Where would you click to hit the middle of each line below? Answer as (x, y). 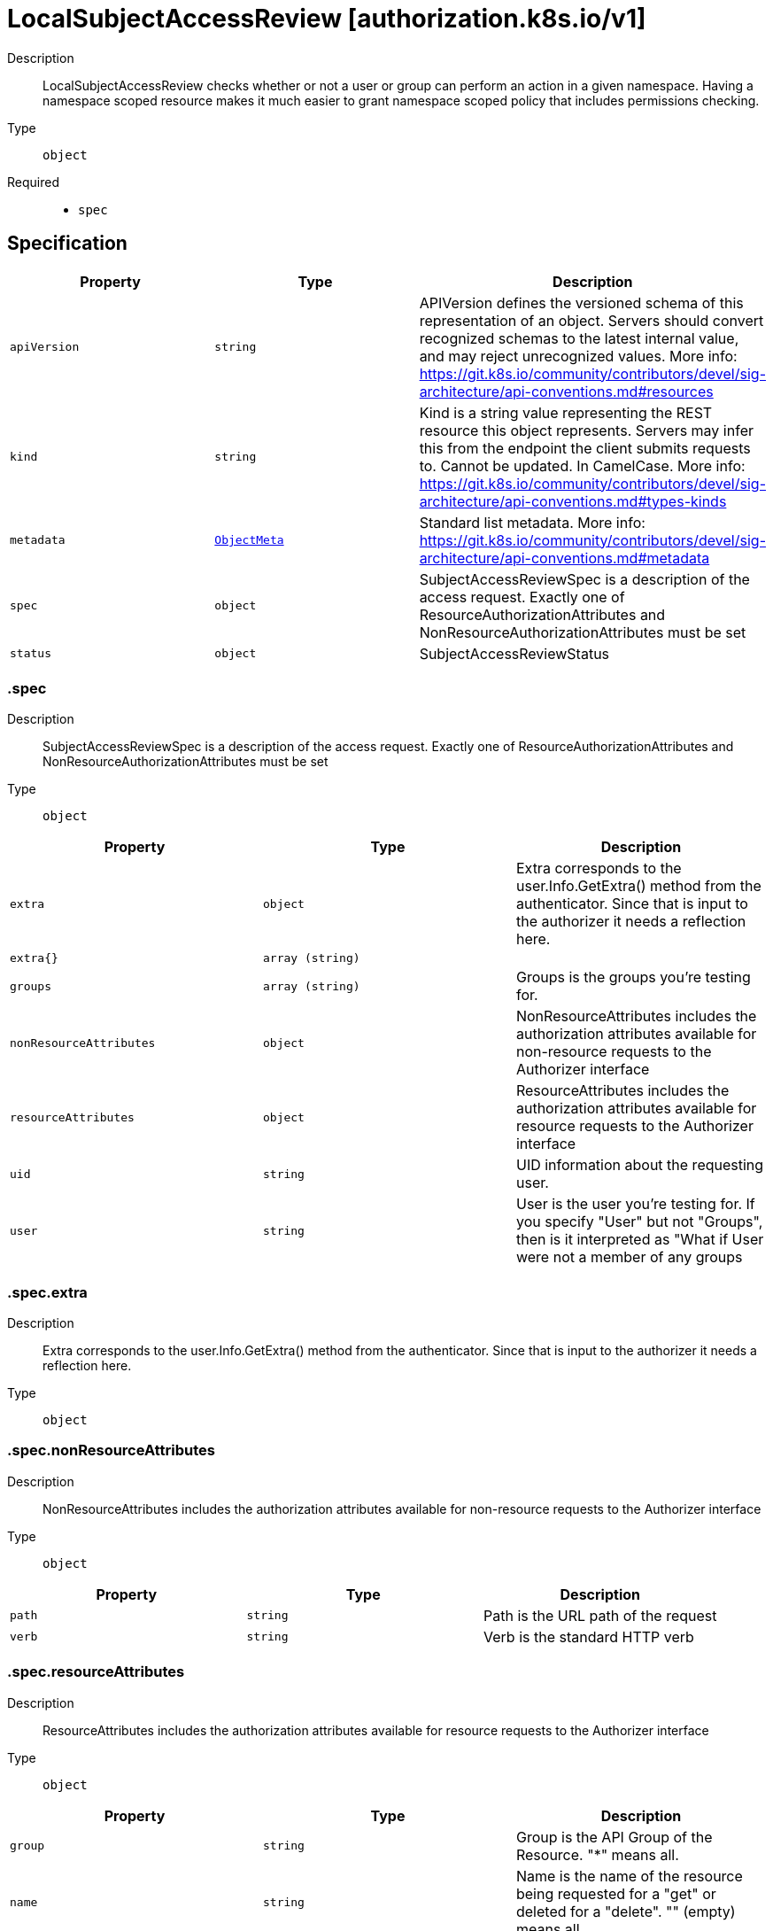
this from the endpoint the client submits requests (585, 448)
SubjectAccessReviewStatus (514, 653)
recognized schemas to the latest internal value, (579, 338)
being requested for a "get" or (616, 1893)
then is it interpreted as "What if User (640, 1240)
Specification (67, 244)
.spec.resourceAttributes (96, 1672)
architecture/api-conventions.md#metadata (564, 558)
